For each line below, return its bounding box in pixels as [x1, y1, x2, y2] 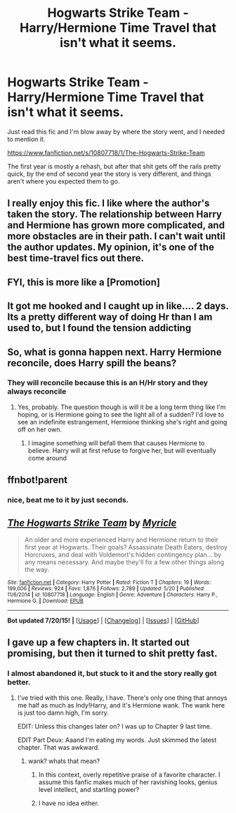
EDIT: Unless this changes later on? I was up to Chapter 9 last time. [17, 722, 212, 730]
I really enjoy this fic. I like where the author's [7, 197, 210, 209]
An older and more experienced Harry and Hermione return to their [24, 535, 219, 544]
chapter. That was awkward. [17, 743, 100, 751]
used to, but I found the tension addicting [7, 322, 192, 334]
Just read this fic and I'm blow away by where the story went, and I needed [7, 127, 225, 136]
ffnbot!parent [7, 474, 68, 486]
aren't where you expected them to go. [7, 177, 120, 186]
